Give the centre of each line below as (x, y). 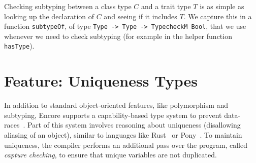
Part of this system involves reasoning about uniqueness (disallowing (134, 125)
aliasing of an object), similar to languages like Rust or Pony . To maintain (123, 135)
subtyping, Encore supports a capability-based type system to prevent (113, 115)
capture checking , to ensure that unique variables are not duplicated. (110, 155)
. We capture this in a (218, 16)
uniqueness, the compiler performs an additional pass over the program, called (126, 145)
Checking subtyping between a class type (68, 6)
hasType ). (19, 46)
